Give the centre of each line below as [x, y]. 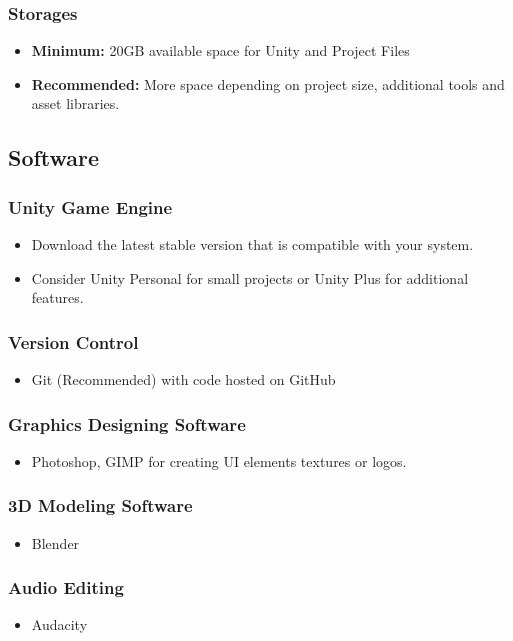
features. [57, 297]
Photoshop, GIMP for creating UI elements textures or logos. [219, 460]
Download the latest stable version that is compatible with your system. [252, 244]
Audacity [59, 624]
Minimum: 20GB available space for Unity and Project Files [220, 50]
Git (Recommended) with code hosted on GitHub [183, 379]
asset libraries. [75, 103]
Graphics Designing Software [127, 423]
